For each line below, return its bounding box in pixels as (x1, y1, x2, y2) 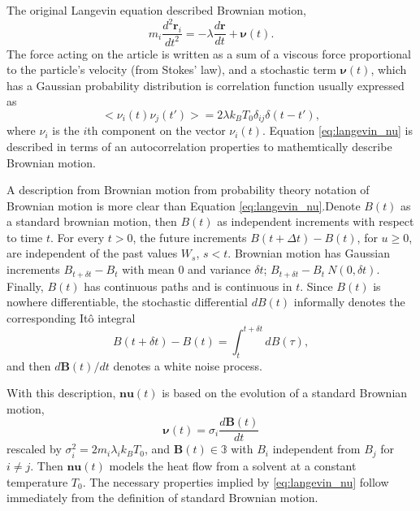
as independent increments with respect (217, 213, 414, 230)
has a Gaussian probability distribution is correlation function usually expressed (6, 76, 405, 93)
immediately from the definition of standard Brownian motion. (6, 489, 318, 506)
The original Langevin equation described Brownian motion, (6, 2, 306, 18)
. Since (300, 277, 333, 294)
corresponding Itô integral (6, 309, 136, 326)
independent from (272, 440, 361, 457)
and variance (188, 261, 251, 278)
